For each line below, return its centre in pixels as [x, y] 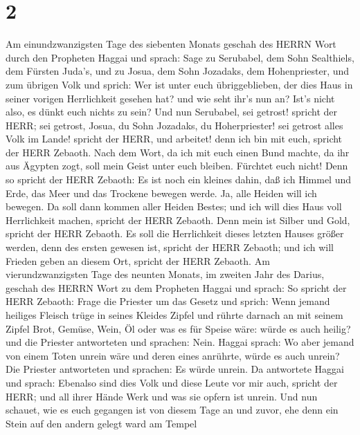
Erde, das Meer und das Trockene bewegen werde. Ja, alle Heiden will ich [161, 193]
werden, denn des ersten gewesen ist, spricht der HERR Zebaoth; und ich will [170, 247]
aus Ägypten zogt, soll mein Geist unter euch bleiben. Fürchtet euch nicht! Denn [177, 166]
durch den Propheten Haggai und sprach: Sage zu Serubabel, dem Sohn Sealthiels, [180, 57]
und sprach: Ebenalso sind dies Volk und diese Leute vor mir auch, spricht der [172, 382]
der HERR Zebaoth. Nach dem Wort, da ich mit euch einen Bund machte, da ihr [178, 152]
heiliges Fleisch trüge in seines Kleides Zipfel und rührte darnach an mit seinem [174, 315]
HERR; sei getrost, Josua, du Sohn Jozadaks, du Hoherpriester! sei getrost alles [174, 125]
